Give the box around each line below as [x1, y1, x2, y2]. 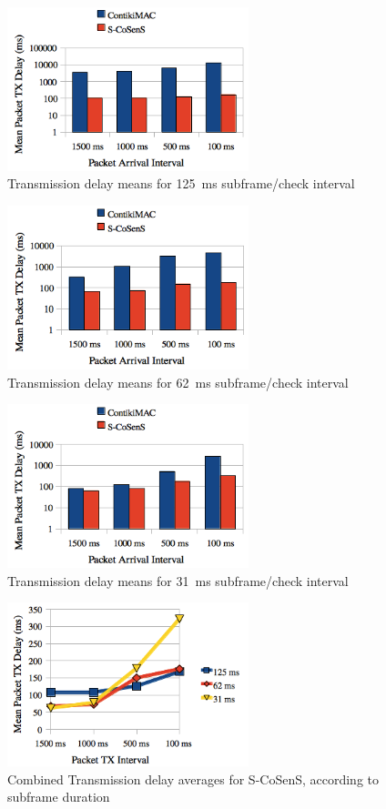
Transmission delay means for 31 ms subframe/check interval [7, 571, 349, 590]
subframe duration [7, 787, 110, 806]
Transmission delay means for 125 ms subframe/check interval [7, 174, 355, 193]
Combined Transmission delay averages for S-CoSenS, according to [7, 769, 380, 788]
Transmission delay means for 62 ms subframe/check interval [7, 372, 349, 391]
